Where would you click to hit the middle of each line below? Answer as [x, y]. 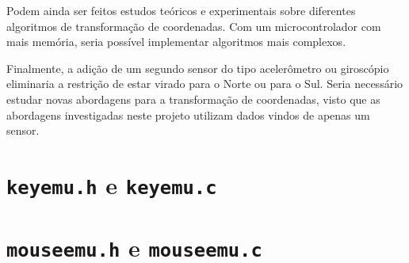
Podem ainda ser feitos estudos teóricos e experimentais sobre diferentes [181, 10]
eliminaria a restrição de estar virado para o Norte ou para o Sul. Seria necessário [205, 84]
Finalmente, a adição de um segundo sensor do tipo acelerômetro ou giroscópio [198, 68]
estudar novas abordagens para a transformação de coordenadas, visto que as [193, 99]
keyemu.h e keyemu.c [112, 184]
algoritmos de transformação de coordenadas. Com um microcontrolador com [194, 26]
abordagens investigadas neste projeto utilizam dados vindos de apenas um [188, 114]
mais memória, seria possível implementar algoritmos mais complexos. [176, 42]
